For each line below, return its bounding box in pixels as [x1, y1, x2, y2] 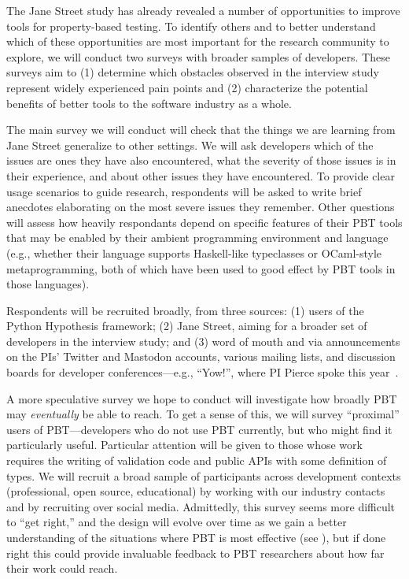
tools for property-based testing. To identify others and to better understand [6, 17, 376, 34]
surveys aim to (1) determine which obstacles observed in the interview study [6, 64, 379, 80]
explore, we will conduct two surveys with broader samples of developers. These [6, 48, 390, 65]
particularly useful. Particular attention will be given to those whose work [6, 436, 363, 453]
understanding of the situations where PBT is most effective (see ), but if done [6, 529, 386, 545]
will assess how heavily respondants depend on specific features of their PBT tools [6, 213, 403, 230]
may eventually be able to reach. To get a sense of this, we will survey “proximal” [6, 406, 400, 422]
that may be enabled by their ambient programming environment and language [6, 229, 389, 246]
